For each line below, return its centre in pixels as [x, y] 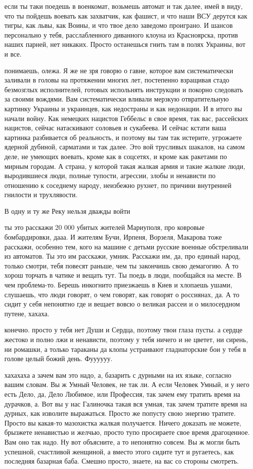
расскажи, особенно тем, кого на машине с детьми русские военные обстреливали [126, 246]
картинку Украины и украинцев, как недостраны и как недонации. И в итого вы [123, 108]
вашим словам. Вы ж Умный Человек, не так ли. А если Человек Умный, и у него [127, 384]
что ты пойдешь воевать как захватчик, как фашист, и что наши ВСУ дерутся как [126, 15]
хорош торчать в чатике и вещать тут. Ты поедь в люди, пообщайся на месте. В [123, 275]
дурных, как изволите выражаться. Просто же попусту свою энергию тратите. [120, 413]
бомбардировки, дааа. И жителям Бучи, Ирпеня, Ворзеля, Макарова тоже [113, 237]
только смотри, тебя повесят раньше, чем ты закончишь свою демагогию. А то [122, 265]
